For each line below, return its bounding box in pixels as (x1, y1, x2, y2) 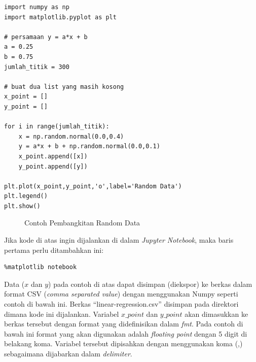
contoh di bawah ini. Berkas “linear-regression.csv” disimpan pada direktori (4, 299, 239, 309)
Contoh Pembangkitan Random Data (24, 217, 140, 228)
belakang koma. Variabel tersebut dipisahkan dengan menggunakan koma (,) (4, 338, 243, 349)
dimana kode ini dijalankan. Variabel (4, 308, 119, 319)
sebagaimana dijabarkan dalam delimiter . (4, 348, 132, 358)
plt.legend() (4, 192, 48, 200)
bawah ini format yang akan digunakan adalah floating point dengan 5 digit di (4, 328, 247, 339)
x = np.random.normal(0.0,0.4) (18, 133, 124, 140)
